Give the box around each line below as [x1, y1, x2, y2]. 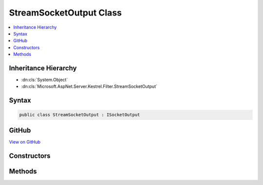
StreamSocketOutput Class [9, 7, 122, 18]
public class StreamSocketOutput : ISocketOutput [19, 112, 140, 118]
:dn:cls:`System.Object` [21, 77, 68, 83]
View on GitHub [9, 139, 41, 145]
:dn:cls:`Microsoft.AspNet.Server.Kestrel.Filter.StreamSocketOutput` [21, 84, 158, 89]
